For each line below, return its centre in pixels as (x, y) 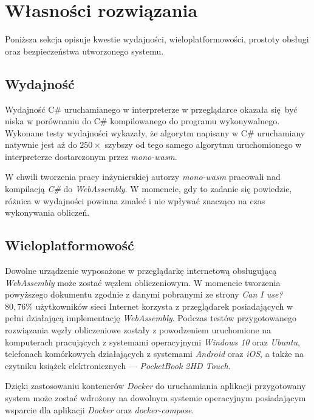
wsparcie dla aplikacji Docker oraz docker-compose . (100, 409)
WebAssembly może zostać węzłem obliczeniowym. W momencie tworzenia (143, 282)
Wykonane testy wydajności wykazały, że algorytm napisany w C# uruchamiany (155, 132)
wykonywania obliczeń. (47, 212)
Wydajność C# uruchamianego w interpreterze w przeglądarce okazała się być (151, 109)
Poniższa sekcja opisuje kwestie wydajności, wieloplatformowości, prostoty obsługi (157, 39)
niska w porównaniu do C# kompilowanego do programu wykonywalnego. (142, 121)
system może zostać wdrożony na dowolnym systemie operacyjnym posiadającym (155, 398)
